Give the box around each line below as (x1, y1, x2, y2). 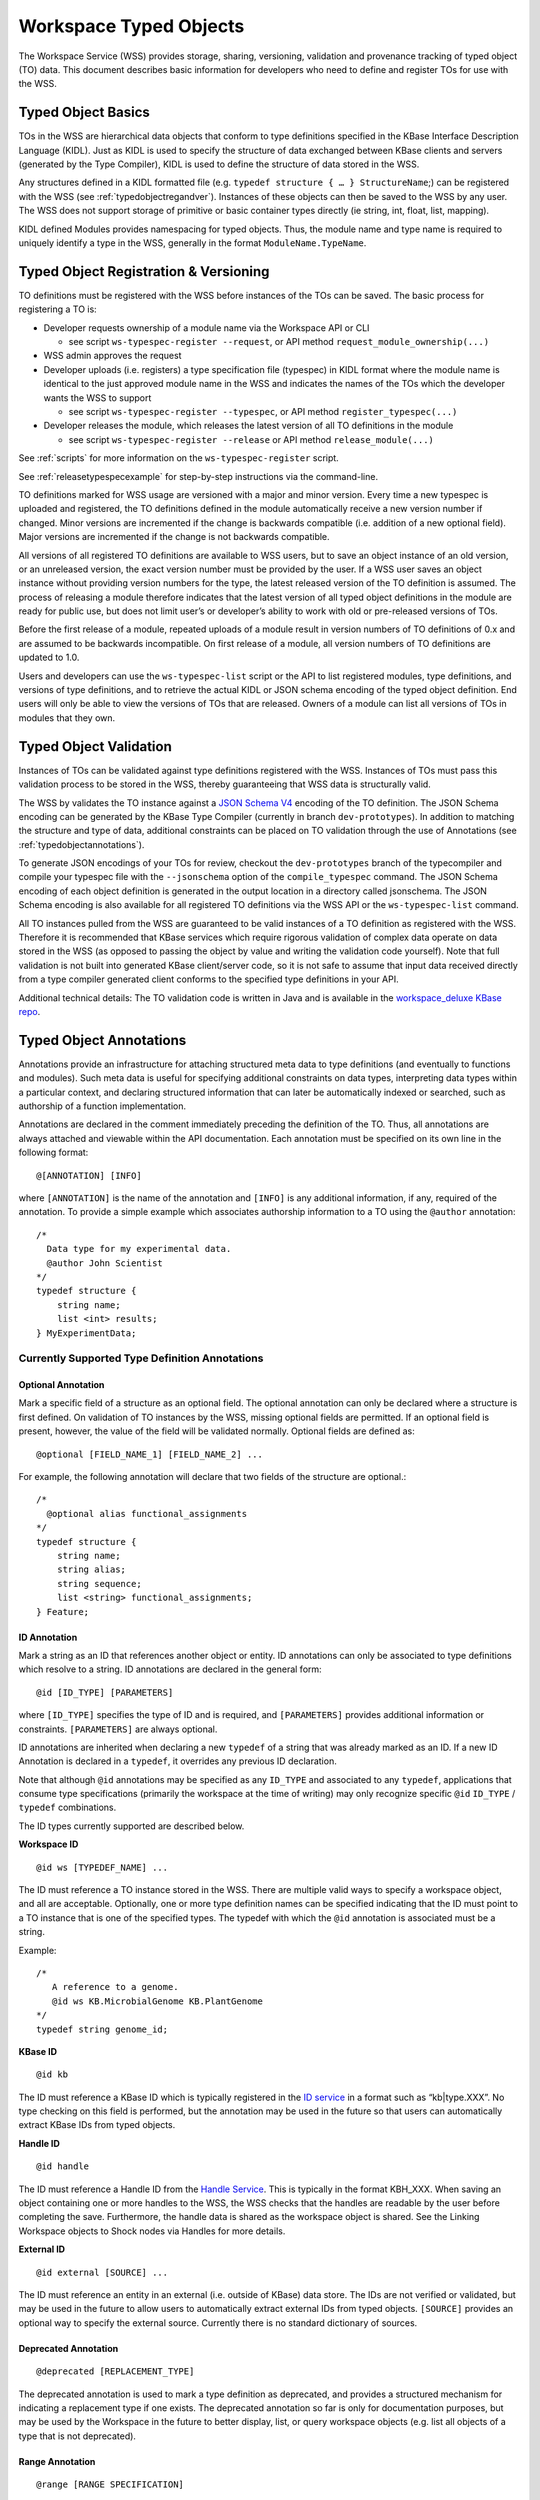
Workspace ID (18, 1838, 79, 1850)
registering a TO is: (18, 303, 97, 315)
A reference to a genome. (51, 1981, 179, 1993)
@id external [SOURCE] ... (36, 2266, 169, 2278)
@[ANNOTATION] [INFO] (36, 1170, 142, 1181)
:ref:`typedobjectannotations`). (18, 838, 145, 850)
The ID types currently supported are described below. (18, 1820, 245, 1832)
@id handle (36, 2161, 90, 2172)
